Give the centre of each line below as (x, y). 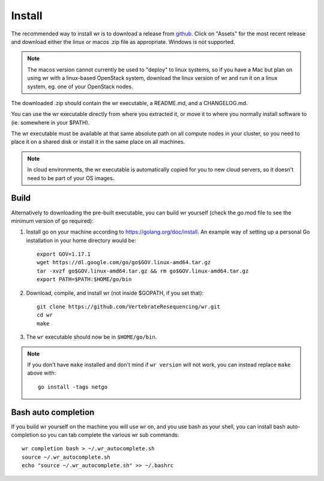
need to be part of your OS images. (71, 178)
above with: (42, 373)
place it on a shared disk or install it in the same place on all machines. (98, 142)
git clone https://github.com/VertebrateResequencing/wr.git (128, 307)
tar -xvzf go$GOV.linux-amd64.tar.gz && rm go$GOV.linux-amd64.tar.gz (143, 271)
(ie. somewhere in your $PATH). (50, 123)
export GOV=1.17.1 (64, 254)
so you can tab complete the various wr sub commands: (109, 435)
